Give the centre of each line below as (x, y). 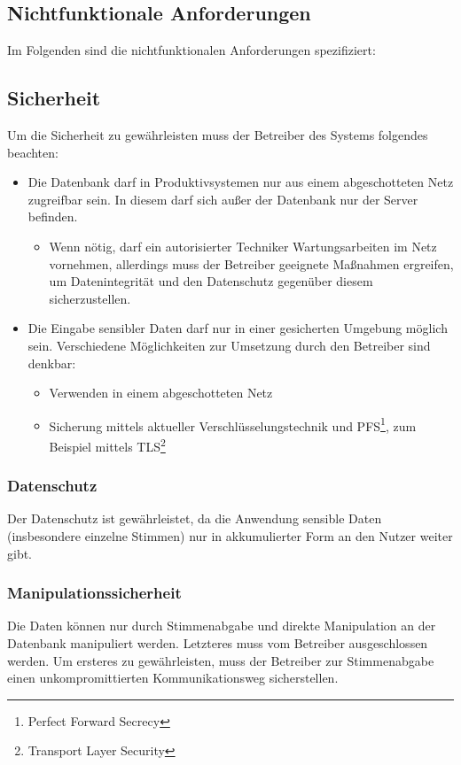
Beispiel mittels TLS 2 (107, 444)
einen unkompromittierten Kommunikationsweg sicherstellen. (173, 678)
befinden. (53, 216)
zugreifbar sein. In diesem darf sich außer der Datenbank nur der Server (223, 199)
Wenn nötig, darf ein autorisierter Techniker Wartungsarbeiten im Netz (243, 246)
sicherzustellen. (90, 298)
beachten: (33, 152)
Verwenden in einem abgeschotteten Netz (161, 393)
